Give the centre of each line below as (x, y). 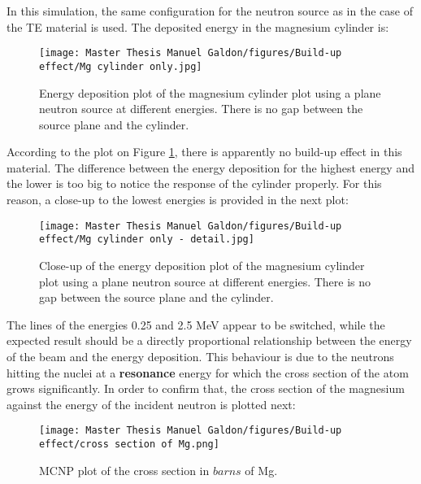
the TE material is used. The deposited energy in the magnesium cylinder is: (198, 26)
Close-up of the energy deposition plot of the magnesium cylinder (202, 265)
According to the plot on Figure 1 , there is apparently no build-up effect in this (204, 152)
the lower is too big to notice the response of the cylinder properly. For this (194, 183)
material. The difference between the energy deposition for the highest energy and (210, 167)
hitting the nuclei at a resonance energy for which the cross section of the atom (208, 372)
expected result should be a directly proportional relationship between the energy (209, 340)
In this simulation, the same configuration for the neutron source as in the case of (210, 11)
